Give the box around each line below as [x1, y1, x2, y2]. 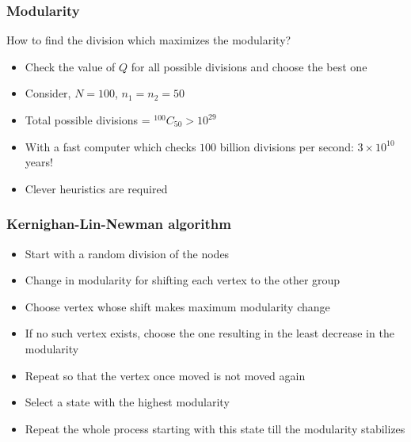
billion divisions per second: [219, 138, 354, 154]
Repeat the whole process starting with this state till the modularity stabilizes [25, 420, 405, 436]
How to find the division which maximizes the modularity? [6, 32, 291, 48]
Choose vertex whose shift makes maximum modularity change [25, 298, 330, 314]
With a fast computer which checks [25, 138, 196, 154]
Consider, [25, 85, 71, 101]
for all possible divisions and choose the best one [131, 58, 367, 74]
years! [25, 154, 53, 170]
